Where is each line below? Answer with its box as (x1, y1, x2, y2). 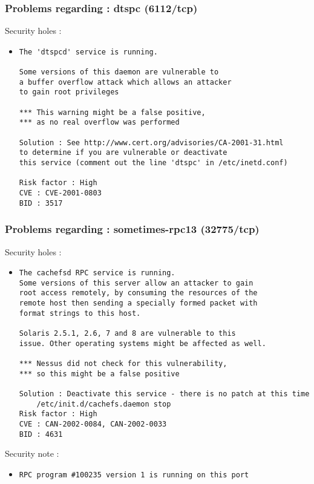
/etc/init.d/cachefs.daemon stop (36, 399, 171, 408)
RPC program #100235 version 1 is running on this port (19, 470, 249, 479)
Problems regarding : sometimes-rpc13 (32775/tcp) (5, 221, 260, 237)
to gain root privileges (19, 88, 119, 97)
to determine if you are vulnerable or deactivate (19, 148, 227, 157)
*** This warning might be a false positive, (19, 108, 206, 117)
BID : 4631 (19, 430, 63, 439)
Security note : (5, 447, 59, 460)
